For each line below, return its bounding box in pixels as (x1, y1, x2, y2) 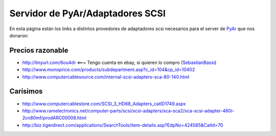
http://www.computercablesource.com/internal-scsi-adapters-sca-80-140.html (22, 74, 190, 80)
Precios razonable (9, 46, 68, 55)
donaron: (9, 32, 29, 38)
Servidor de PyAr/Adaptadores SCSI (9, 8, 166, 19)
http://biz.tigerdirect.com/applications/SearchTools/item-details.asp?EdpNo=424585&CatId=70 (22, 122, 223, 128)
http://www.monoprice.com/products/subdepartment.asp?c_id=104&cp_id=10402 (22, 66, 195, 73)
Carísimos (9, 87, 43, 96)
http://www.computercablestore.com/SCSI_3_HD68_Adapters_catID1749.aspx (22, 100, 186, 107)
